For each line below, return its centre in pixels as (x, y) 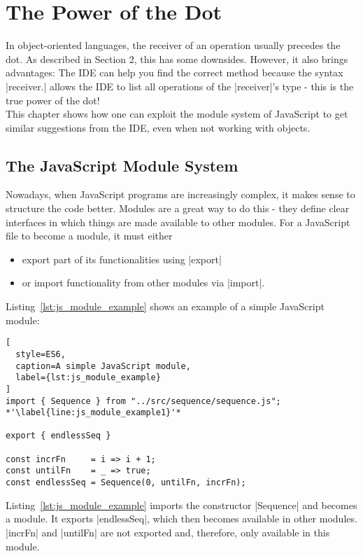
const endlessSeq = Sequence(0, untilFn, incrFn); (126, 483)
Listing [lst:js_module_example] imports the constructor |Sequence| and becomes (181, 505)
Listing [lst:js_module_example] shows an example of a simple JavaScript (165, 306)
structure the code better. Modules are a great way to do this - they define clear (178, 208)
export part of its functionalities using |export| (122, 259)
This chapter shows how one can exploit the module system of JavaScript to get (177, 114)
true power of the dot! (53, 100)
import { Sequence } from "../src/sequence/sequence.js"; (143, 401)
